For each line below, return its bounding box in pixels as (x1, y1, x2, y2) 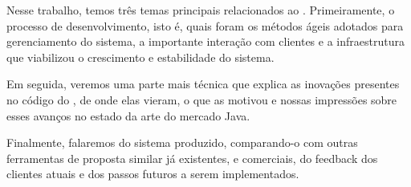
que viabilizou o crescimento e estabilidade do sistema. (6, 48, 275, 65)
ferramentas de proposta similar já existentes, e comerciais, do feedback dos (6, 149, 378, 166)
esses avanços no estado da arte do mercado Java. (6, 107, 250, 124)
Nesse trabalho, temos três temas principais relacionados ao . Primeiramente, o (6, 2, 395, 18)
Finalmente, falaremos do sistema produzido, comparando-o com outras (6, 134, 358, 151)
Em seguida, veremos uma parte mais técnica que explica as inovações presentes (6, 75, 400, 92)
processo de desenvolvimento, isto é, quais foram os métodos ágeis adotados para (6, 17, 404, 34)
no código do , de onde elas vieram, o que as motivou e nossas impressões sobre (6, 91, 397, 108)
